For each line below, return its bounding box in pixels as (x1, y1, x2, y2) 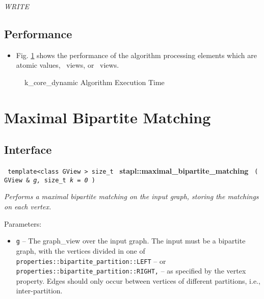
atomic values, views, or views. (16, 60, 119, 70)
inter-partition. (16, 285, 63, 296)
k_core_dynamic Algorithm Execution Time (24, 76, 165, 87)
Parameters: (4, 218, 42, 229)
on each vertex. (4, 201, 51, 212)
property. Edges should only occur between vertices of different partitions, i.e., (16, 275, 260, 286)
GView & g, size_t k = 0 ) (4, 176, 96, 184)
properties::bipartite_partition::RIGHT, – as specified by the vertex (16, 265, 246, 276)
